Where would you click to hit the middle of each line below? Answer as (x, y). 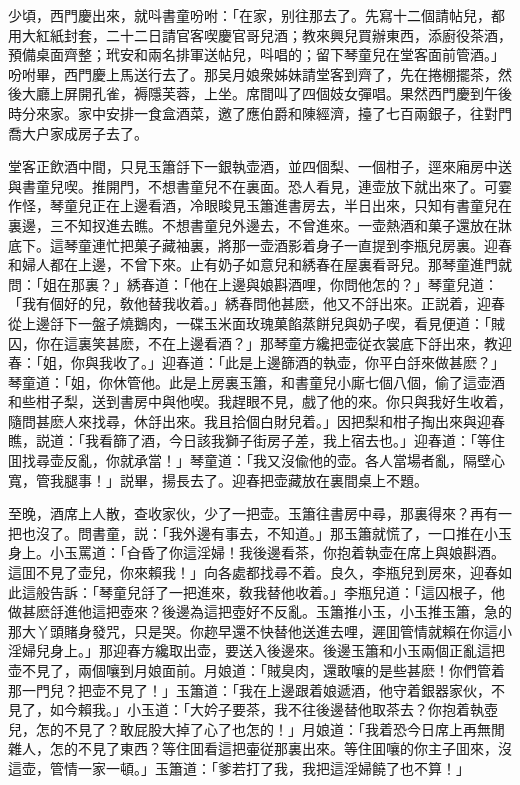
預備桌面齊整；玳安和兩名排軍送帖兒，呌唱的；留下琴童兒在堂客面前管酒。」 (256, 54)
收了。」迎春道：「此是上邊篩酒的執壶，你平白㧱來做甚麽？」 (308, 362)
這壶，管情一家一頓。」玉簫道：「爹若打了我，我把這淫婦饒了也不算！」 (239, 767)
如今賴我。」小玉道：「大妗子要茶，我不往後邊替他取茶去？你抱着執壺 (273, 709)
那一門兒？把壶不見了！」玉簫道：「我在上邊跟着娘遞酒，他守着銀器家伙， (249, 689)
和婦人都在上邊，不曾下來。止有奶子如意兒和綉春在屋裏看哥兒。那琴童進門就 (260, 264)
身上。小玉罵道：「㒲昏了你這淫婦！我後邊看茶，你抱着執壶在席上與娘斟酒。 (256, 552)
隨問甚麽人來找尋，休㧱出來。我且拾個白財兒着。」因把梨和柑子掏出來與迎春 (256, 420)
